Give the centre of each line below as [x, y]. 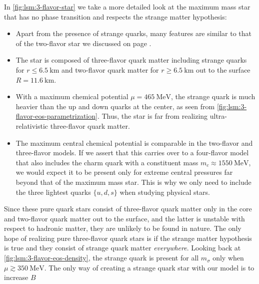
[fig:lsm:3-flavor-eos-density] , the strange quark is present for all [101, 258]
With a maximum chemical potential [72, 96]
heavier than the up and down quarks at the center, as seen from [115, 106]
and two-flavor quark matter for [110, 69]
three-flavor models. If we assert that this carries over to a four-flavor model [132, 153]
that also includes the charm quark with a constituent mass [107, 162]
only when [228, 258]
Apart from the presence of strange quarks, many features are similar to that [134, 33]
